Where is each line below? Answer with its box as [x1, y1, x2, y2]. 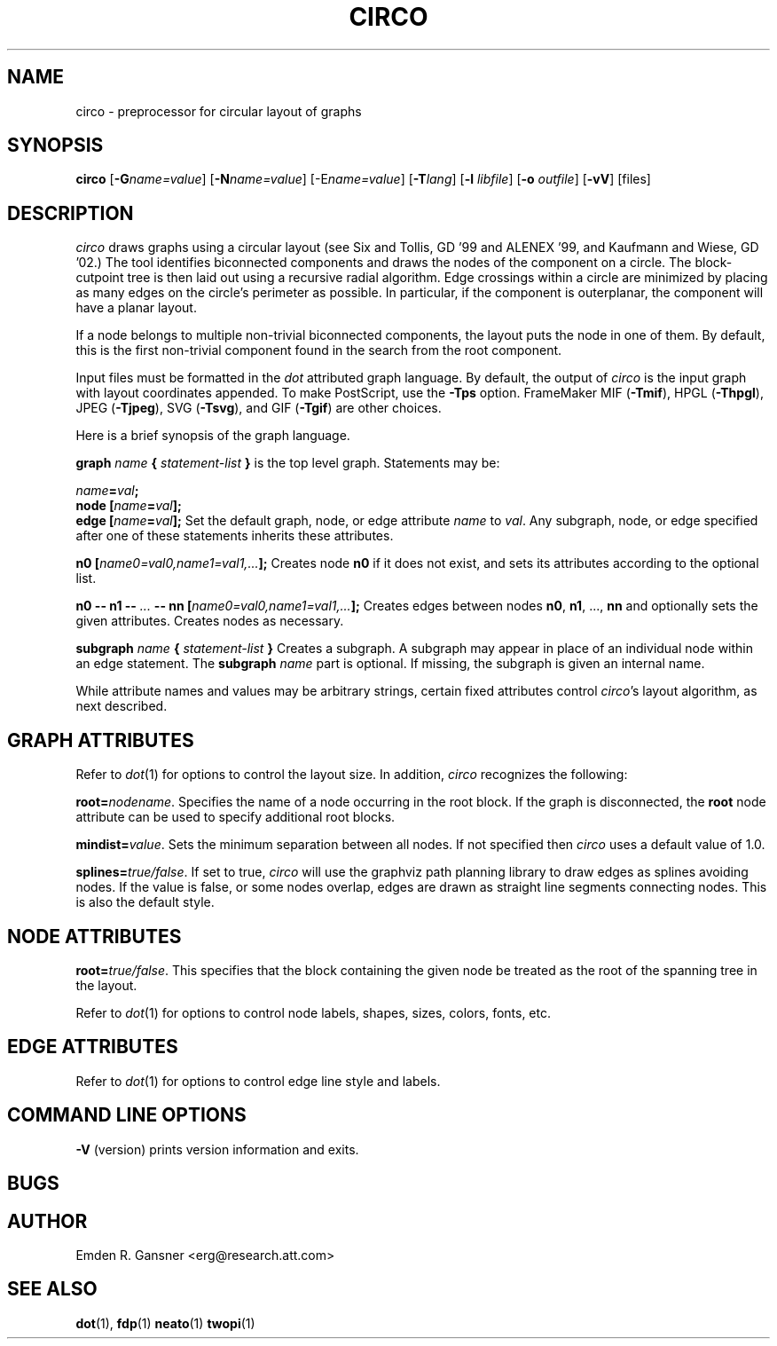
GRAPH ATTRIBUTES [7, 728, 194, 752]
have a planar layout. [75, 300, 197, 316]
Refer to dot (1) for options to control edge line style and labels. [75, 1073, 441, 1089]
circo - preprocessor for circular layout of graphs [75, 103, 362, 119]
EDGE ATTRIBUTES [7, 1035, 178, 1059]
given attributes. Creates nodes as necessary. [75, 613, 344, 629]
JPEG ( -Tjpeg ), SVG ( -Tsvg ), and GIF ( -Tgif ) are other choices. [75, 400, 442, 416]
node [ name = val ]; [75, 498, 182, 514]
